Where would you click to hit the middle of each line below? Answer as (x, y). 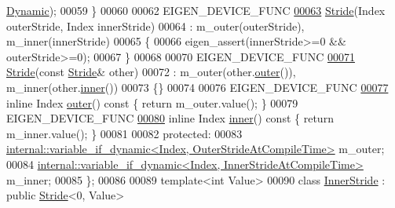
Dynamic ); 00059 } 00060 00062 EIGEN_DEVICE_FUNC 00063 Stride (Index (196, 10)
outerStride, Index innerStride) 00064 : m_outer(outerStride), (155, 26)
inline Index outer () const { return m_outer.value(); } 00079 (152, 102)
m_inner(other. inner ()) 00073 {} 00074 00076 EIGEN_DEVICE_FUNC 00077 (197, 87)
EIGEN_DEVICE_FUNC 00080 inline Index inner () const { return (170, 118)
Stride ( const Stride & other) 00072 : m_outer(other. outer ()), (151, 72)
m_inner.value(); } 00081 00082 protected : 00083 (124, 133)
